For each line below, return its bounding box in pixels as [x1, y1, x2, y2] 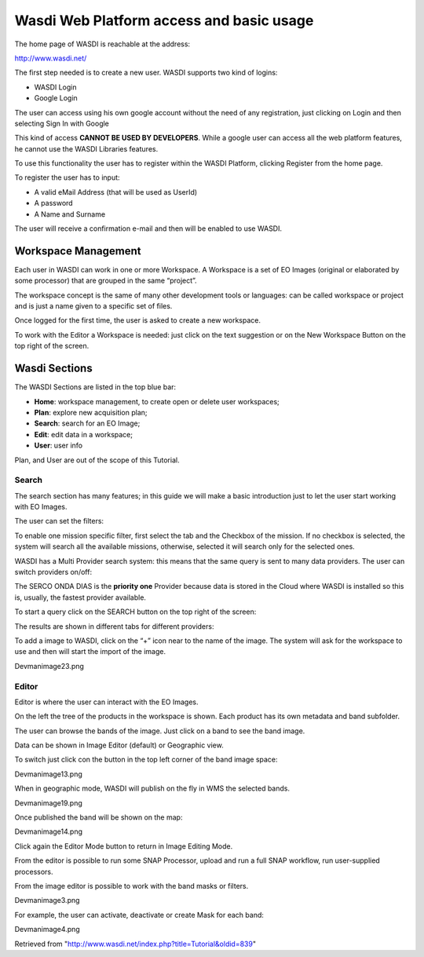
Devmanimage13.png [14, 769, 82, 779]
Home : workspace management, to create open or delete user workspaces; [34, 396, 280, 406]
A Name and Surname [34, 209, 106, 219]
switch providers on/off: [14, 568, 93, 576]
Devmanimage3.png [14, 896, 80, 905]
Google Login [34, 93, 78, 103]
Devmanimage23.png [14, 661, 84, 670]
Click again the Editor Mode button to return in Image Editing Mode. [14, 841, 233, 851]
